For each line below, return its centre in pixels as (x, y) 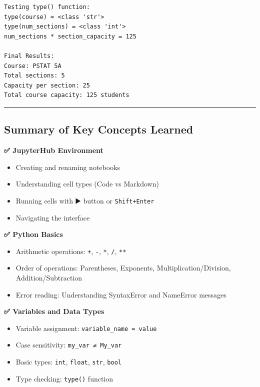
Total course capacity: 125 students (67, 95)
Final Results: (29, 56)
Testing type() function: (47, 7)
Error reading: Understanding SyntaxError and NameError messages (121, 294)
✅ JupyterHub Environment (54, 150)
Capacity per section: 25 (47, 85)
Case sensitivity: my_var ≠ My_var (69, 345)
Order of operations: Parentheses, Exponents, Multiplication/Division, (123, 268)
